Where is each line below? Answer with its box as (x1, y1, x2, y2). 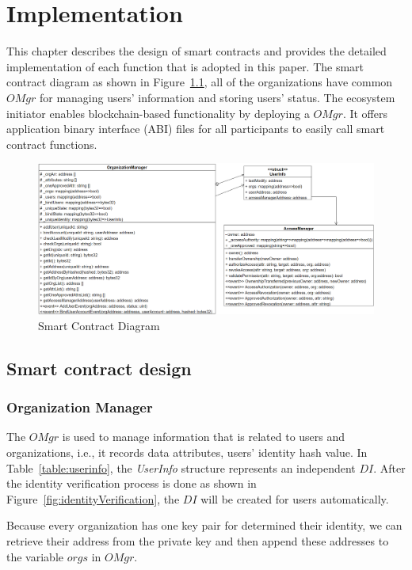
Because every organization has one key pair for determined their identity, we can (6, 517, 402, 534)
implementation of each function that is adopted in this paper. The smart (6, 58, 364, 74)
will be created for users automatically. (200, 490, 389, 507)
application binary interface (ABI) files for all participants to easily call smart (6, 120, 385, 137)
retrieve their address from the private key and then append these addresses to (6, 532, 389, 549)
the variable (6, 548, 63, 564)
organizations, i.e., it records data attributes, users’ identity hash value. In (6, 443, 368, 460)
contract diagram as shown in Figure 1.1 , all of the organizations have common (6, 74, 393, 90)
